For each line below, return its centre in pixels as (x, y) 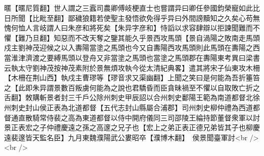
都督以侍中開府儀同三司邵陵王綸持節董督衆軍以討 (178, 117)
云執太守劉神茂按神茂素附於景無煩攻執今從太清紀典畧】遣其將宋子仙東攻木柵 (132, 67)
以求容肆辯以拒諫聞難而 (213, 28)
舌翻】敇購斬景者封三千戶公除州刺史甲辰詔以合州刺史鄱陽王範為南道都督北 (128, 97)
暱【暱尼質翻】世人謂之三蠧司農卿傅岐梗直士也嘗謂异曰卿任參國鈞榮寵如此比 (132, 8)
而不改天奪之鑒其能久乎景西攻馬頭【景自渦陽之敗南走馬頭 (164, 37)
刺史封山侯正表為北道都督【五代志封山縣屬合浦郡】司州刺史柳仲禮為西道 (132, 107)
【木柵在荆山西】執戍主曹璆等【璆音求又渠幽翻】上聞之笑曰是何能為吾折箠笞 (132, 77)
